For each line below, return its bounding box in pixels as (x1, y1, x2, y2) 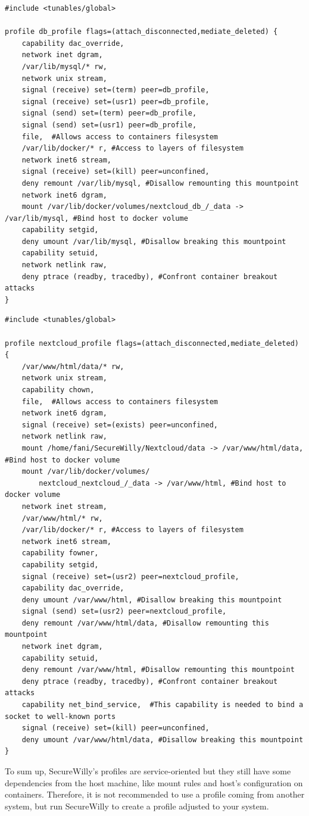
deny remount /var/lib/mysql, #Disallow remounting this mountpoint (21, 179, 299, 187)
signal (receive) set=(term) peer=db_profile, (21, 86, 210, 95)
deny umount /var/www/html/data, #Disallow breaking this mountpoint (21, 735, 304, 744)
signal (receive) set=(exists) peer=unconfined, (21, 420, 218, 429)
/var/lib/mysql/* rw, (21, 62, 107, 71)
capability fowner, (21, 549, 99, 558)
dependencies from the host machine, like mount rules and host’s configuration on (5, 776, 303, 789)
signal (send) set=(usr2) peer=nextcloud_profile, (21, 607, 227, 616)
